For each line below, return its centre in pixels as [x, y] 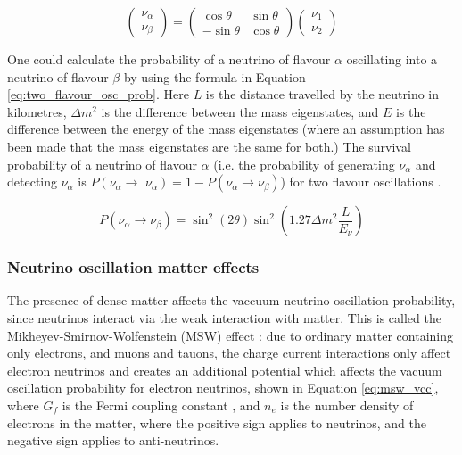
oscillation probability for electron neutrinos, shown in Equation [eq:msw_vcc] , [223, 388]
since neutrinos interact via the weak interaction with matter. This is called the [224, 317]
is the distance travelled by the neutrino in [322, 94]
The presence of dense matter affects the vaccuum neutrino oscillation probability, [231, 300]
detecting [32, 182]
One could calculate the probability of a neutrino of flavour [169, 59]
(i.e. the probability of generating [304, 164]
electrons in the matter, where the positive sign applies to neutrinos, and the [217, 422]
